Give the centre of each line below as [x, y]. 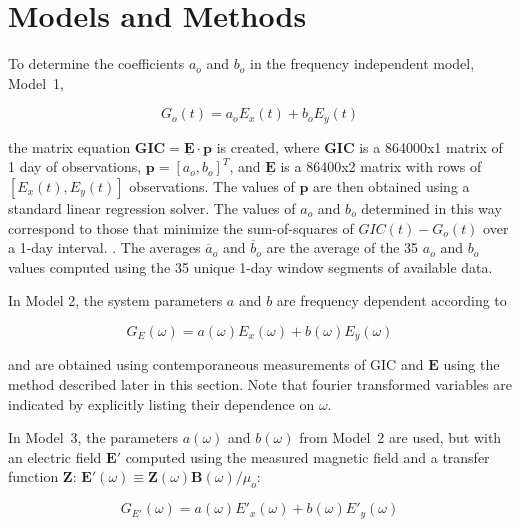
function [33, 476]
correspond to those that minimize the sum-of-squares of [181, 227]
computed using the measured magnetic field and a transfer [307, 456]
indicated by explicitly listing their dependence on [161, 403]
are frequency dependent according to [391, 300]
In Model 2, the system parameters [115, 300]
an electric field [55, 456]
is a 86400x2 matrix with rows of [381, 166]
